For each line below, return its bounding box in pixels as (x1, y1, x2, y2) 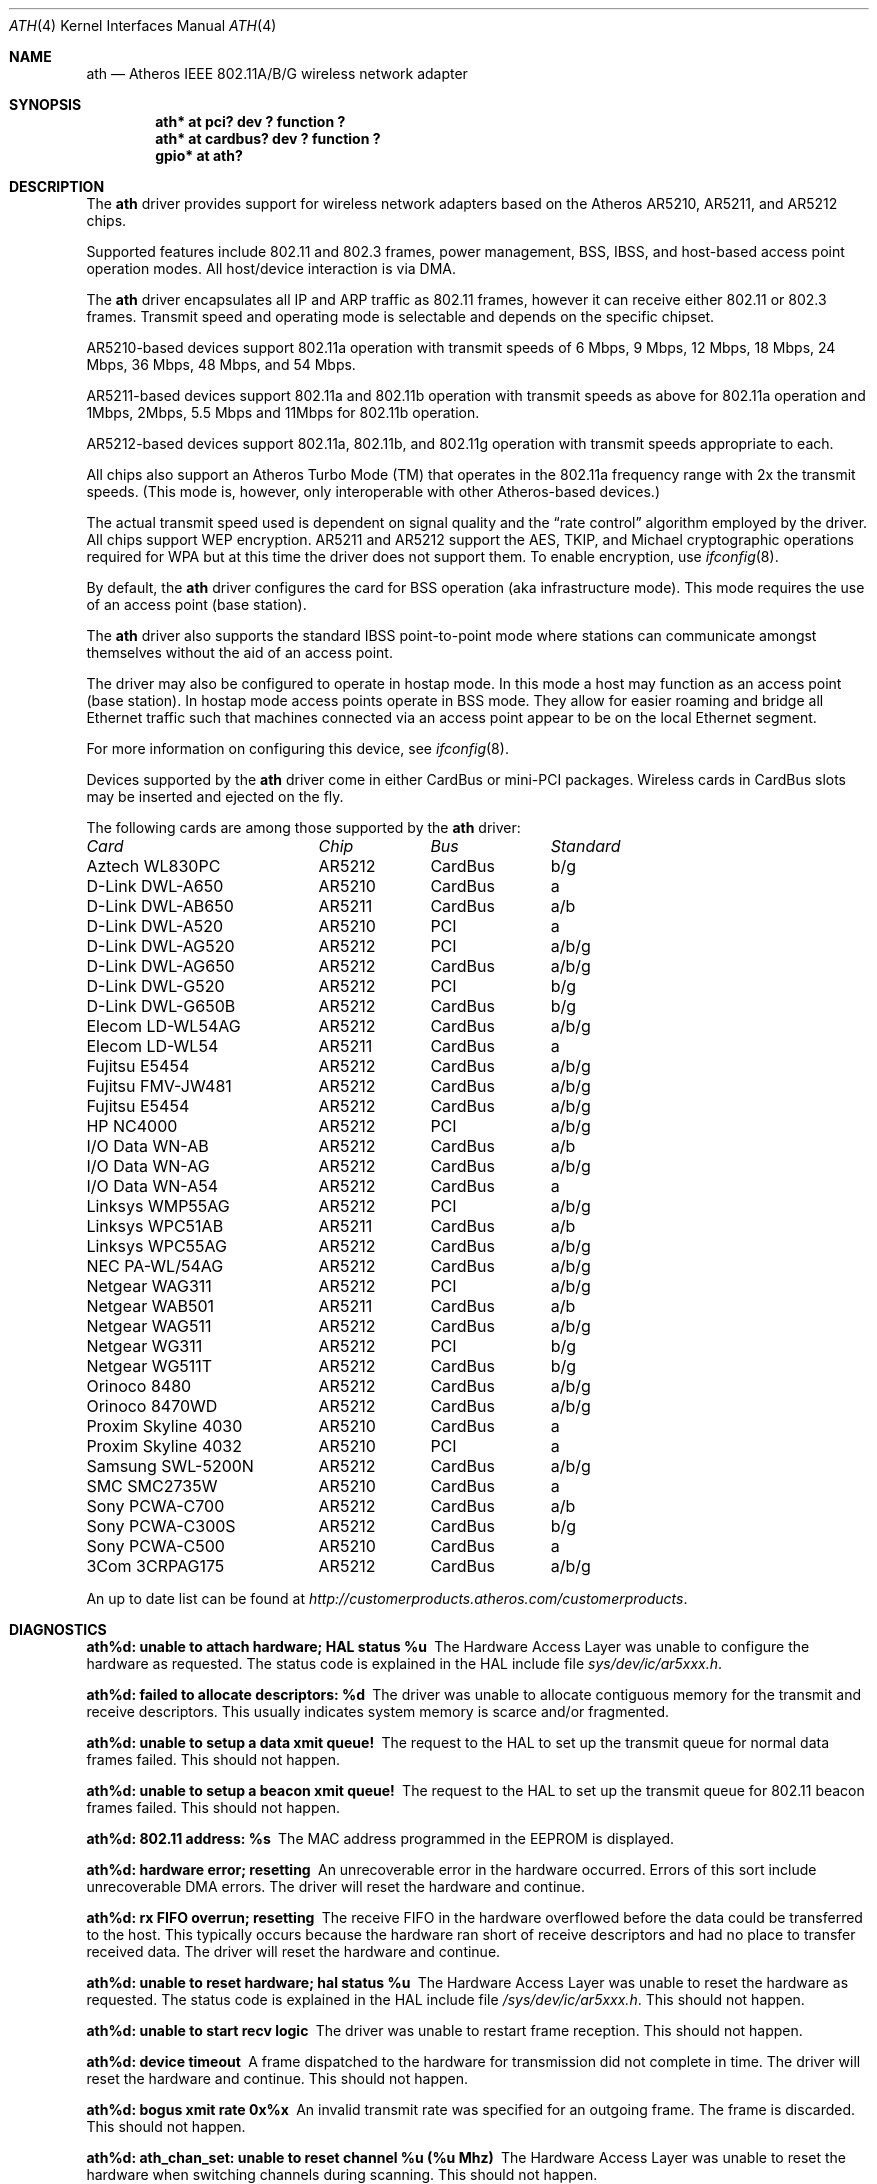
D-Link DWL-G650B (86, 996, 236, 1016)
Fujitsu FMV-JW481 (86, 1076, 232, 1096)
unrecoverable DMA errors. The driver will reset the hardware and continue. (86, 1878, 586, 1895)
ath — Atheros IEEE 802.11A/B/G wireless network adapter (86, 65, 468, 82)
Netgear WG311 (86, 1336, 203, 1356)
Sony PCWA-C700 (86, 1496, 225, 1516)
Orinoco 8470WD (86, 1396, 218, 1416)
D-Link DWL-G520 (86, 976, 225, 996)
